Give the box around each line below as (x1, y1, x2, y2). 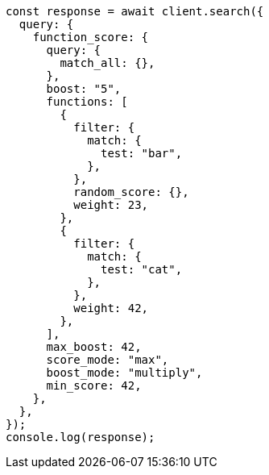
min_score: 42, (46, 379, 142, 392)
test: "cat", (101, 263, 183, 276)
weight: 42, (73, 302, 149, 315)
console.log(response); (6, 431, 155, 444)
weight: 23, (73, 198, 149, 211)
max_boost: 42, (46, 340, 142, 353)
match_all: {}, (60, 56, 155, 69)
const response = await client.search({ (6, 5, 264, 18)
